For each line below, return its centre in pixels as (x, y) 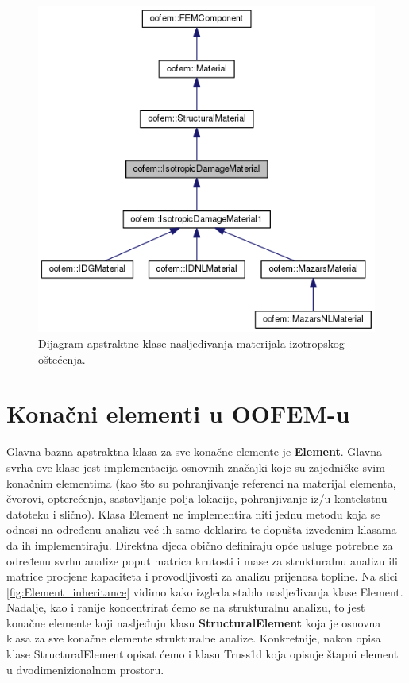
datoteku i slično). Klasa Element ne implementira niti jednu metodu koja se (193, 513)
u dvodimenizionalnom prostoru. (85, 669)
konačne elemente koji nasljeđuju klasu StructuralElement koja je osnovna (194, 622)
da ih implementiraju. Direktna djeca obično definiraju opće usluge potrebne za (200, 544)
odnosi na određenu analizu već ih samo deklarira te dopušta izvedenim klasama (202, 529)
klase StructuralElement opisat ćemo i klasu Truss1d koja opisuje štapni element (203, 654)
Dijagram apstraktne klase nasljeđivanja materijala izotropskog (191, 343)
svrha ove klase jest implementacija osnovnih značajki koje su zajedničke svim (196, 467)
